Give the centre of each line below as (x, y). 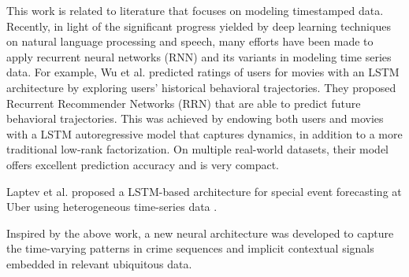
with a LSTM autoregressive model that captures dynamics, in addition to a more (204, 133)
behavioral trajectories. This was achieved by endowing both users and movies (195, 118)
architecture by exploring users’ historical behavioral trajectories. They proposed (201, 87)
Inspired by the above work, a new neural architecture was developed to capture (200, 233)
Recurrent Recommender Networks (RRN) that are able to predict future (184, 103)
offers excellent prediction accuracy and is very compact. (143, 164)
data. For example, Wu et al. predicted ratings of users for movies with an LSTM (203, 72)
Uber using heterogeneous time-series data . (112, 207)
